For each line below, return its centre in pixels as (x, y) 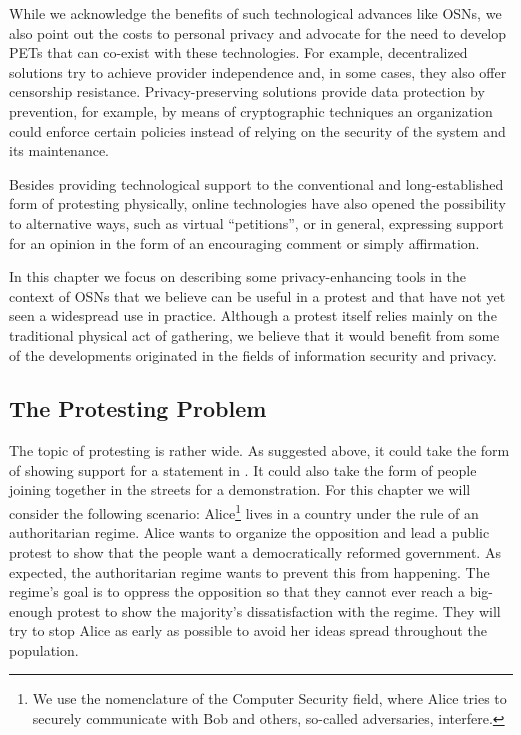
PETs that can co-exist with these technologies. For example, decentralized (238, 52)
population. (44, 649)
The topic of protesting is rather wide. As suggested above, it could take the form (259, 450)
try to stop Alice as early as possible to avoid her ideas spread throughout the (248, 630)
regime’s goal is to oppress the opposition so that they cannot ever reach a (237, 591)
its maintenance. (59, 150)
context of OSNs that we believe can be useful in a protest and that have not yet (257, 295)
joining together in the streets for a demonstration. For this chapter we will (240, 489)
